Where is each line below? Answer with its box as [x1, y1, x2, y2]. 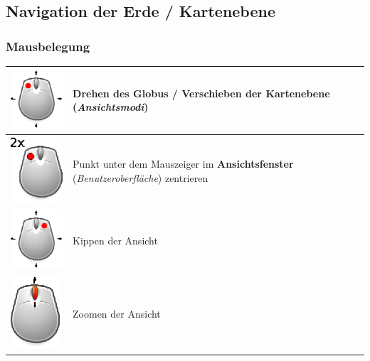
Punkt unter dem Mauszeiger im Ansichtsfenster [73, 156, 294, 171]
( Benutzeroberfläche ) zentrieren [73, 170, 208, 185]
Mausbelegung [6, 37, 90, 55]
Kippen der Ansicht [73, 232, 158, 247]
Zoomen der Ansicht [73, 306, 161, 320]
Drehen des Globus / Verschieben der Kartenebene [73, 85, 330, 100]
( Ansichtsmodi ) [73, 99, 149, 114]
